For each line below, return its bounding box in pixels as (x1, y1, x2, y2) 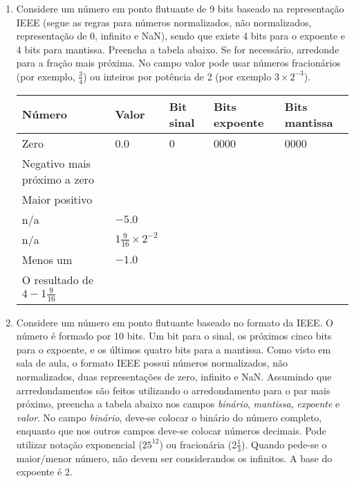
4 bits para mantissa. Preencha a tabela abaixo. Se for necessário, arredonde (16, 42, 339, 56)
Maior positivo (21, 191, 93, 207)
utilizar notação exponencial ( (16, 437, 142, 451)
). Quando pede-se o (241, 437, 327, 451)
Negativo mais (21, 155, 91, 171)
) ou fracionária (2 (159, 437, 237, 451)
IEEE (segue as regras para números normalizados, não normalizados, (16, 15, 312, 29)
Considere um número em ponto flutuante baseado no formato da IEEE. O (16, 315, 334, 329)
